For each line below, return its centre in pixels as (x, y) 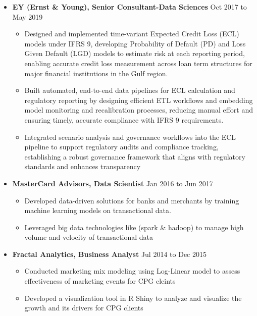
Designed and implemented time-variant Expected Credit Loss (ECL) (132, 34)
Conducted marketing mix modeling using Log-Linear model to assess (132, 271)
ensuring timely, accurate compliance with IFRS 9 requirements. (124, 119)
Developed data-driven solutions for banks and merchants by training (132, 200)
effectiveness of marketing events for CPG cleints (100, 281)
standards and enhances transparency (83, 166)
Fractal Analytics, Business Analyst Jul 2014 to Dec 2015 (109, 254)
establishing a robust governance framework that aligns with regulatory (135, 156)
